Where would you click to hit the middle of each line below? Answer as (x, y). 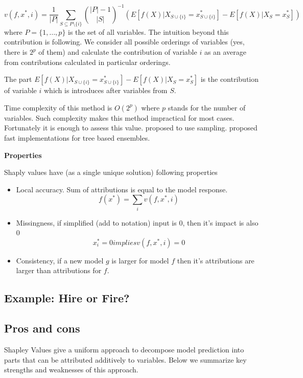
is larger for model (140, 260)
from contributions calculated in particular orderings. (87, 62)
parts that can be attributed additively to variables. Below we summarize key (125, 359)
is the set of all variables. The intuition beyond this (148, 31)
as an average (225, 52)
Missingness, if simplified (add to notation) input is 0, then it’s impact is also (137, 222)
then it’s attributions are (216, 260)
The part (18, 79)
